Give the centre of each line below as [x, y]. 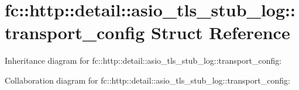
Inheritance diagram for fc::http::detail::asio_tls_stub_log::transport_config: [143, 60]
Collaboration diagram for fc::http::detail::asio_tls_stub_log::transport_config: [147, 80]
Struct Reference [221, 32]
